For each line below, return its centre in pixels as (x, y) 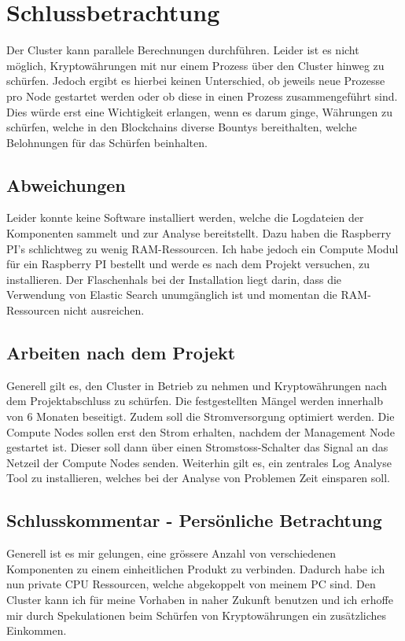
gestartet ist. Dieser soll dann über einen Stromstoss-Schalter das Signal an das (197, 447)
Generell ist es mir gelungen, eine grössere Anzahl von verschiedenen (171, 553)
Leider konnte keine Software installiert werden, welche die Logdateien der (185, 217)
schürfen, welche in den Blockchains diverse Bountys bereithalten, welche (182, 127)
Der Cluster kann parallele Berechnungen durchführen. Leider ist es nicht (183, 50)
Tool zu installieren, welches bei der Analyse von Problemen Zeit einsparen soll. (198, 478)
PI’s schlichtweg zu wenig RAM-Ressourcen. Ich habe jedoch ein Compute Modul (202, 248)
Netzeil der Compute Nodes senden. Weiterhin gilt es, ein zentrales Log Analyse (199, 462)
